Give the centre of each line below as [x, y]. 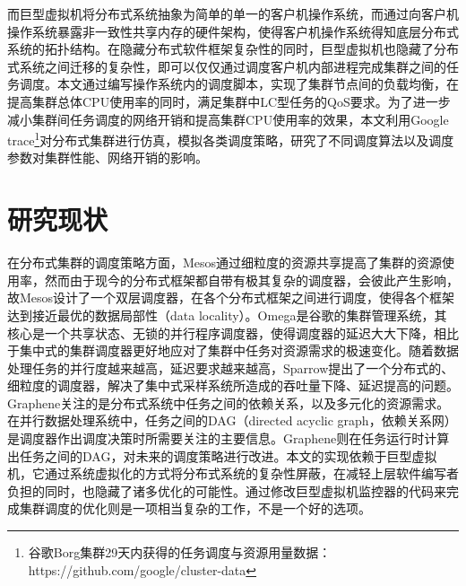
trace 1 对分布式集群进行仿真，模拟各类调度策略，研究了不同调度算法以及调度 [231, 139]
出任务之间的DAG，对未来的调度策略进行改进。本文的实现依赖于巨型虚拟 [222, 455]
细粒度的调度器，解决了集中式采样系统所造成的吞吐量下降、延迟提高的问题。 [233, 385]
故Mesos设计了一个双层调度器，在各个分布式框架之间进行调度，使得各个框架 [231, 297]
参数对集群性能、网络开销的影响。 [108, 157]
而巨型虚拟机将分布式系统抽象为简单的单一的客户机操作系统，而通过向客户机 [233, 13]
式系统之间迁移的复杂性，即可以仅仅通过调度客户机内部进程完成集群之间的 [227, 66]
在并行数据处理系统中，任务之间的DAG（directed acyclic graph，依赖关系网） [232, 420]
